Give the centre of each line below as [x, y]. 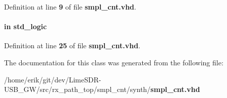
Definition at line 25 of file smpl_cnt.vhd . [72, 45]
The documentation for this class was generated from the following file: [114, 62]
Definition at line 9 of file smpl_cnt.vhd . [70, 7]
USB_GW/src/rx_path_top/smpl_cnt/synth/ [77, 89]
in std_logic [25, 26]
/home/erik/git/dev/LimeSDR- [53, 79]
